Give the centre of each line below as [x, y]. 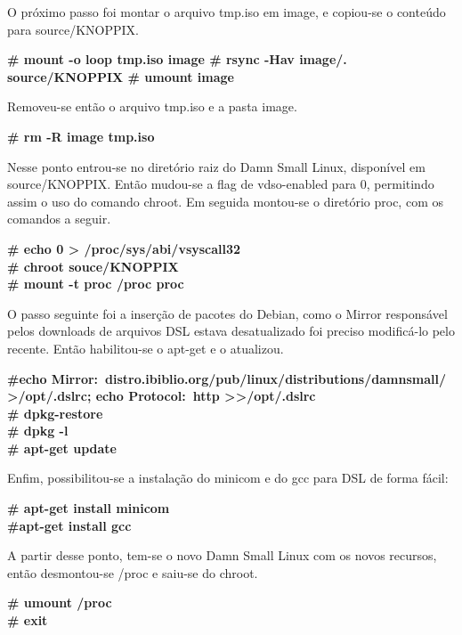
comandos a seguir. [59, 219]
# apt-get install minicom [89, 508]
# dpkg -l [38, 431]
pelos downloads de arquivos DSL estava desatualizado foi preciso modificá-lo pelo [231, 331]
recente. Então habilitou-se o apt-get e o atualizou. [146, 348]
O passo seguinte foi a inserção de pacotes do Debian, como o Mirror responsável [227, 313]
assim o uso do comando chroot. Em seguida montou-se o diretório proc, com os [225, 201]
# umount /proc [60, 602]
